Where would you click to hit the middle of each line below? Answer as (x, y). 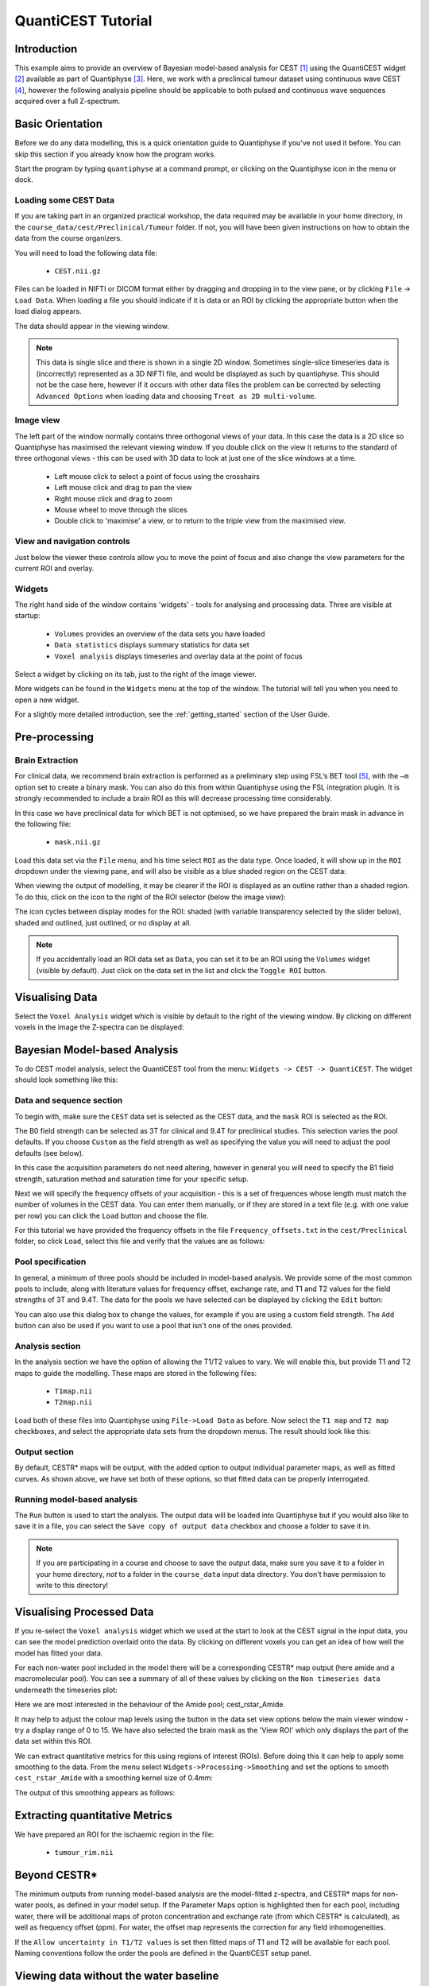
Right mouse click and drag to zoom (113, 498)
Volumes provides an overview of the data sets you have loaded (160, 634)
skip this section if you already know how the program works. (115, 154)
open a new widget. (47, 700)
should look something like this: (66, 1080)
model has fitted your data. (59, 1653)
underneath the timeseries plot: (66, 1690)
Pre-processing (54, 738)
